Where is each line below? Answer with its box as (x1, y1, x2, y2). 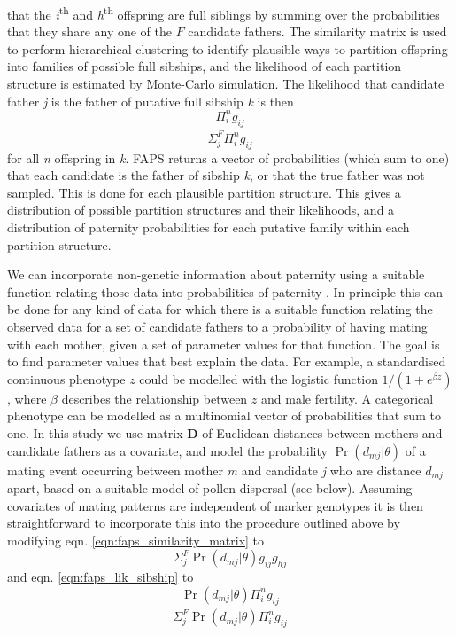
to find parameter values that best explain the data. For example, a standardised (7, 352, 446, 371)
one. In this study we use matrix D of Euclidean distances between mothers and (7, 424, 443, 442)
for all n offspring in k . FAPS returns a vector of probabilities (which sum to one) (7, 148, 450, 167)
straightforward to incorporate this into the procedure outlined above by (7, 513, 400, 532)
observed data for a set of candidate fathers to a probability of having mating (7, 317, 428, 336)
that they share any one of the (7, 22, 173, 41)
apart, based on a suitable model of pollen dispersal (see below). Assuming (7, 479, 413, 498)
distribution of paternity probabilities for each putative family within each (7, 218, 410, 237)
